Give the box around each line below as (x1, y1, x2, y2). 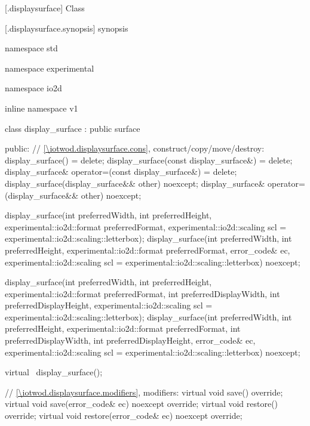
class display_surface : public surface (5, 122, 140, 134)
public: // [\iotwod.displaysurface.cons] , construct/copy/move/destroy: (5, 142, 265, 155)
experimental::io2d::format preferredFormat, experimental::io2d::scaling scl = (5, 220, 287, 233)
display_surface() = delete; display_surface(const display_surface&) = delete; (5, 153, 293, 166)
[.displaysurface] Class (5, 2, 85, 14)
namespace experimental (5, 61, 94, 74)
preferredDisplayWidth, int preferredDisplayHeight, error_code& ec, (5, 334, 256, 347)
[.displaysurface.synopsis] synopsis (5, 21, 128, 34)
